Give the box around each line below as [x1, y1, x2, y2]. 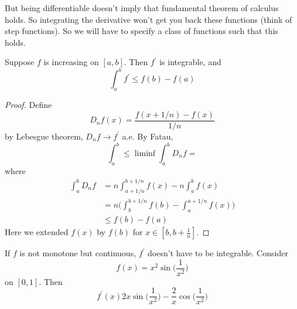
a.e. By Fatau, [122, 130, 173, 142]
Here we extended [5, 226, 69, 238]
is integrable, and [159, 56, 221, 68]
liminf [134, 150, 156, 158]
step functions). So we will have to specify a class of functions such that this [5, 25, 278, 37]
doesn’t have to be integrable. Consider [148, 247, 288, 259]
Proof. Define [5, 99, 52, 111]
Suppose [5, 56, 35, 68]
